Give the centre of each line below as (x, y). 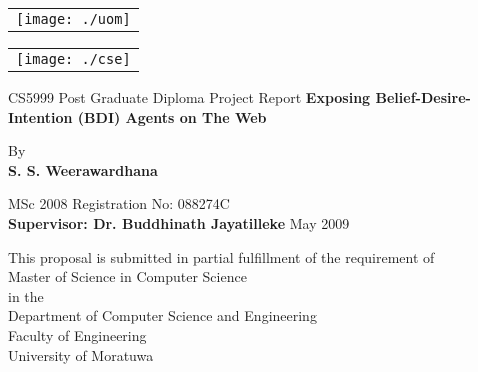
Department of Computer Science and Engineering (162, 315)
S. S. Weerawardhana (83, 169)
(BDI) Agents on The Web (172, 116)
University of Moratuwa (81, 354)
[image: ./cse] (73, 59)
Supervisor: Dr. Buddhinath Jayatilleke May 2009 (179, 222)
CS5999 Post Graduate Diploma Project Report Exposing (189, 97)
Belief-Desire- (423, 97)
